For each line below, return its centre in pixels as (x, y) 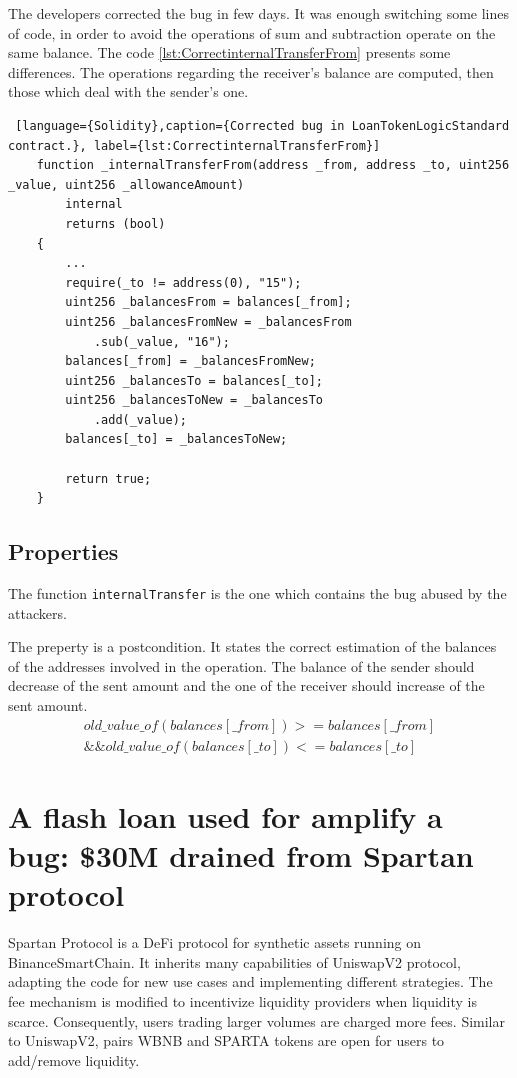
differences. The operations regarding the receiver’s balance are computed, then (251, 71)
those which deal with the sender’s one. (128, 91)
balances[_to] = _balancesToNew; (176, 439)
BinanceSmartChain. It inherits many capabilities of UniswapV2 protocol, (234, 961)
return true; (108, 478)
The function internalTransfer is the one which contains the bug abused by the (257, 593)
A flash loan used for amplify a (225, 815)
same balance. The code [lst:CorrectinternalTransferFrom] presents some (229, 52)
